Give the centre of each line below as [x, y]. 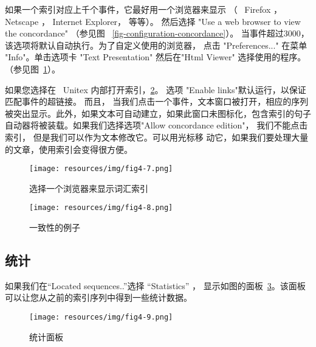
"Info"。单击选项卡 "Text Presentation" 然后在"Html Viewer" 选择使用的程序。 [156, 57]
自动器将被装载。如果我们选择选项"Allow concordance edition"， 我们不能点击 [156, 125]
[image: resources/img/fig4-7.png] [101, 169]
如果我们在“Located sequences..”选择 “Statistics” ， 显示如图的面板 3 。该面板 [155, 285]
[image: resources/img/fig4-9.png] [101, 317]
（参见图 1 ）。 [33, 68]
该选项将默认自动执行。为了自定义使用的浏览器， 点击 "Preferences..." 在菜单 [156, 45]
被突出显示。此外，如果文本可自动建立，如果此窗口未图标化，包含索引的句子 [158, 113]
